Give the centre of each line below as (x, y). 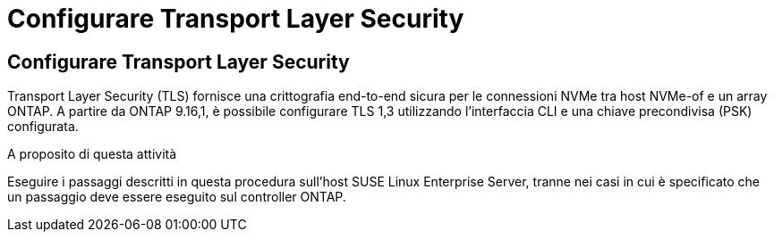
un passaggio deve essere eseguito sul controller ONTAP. (177, 197)
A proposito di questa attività (92, 154)
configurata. (43, 127)
